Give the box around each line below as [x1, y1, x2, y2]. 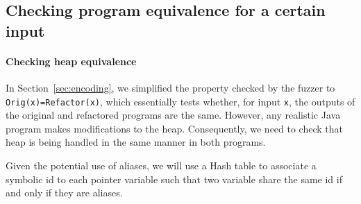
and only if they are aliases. [6, 185, 123, 200]
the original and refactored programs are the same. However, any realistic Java [6, 108, 341, 122]
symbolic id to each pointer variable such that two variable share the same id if [6, 171, 342, 186]
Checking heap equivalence [6, 53, 137, 68]
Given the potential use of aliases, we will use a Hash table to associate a [6, 158, 317, 172]
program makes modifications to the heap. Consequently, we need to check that [6, 121, 343, 135]
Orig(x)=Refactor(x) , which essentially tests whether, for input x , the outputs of [6, 94, 355, 108]
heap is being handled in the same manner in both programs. [6, 135, 266, 149]
